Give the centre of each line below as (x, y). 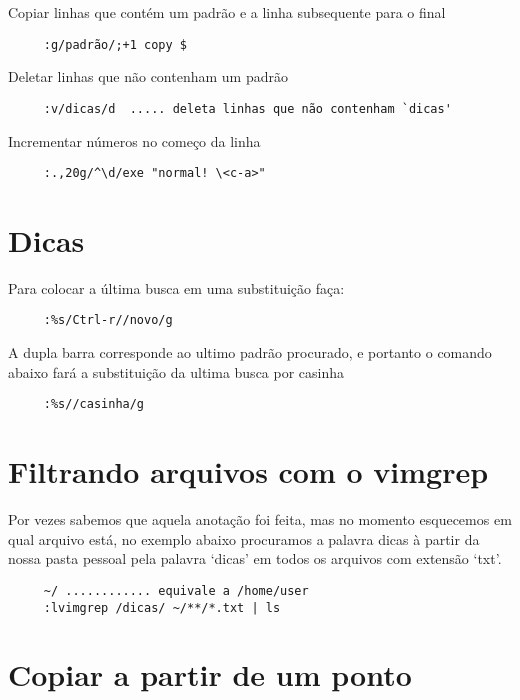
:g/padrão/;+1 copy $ (115, 44)
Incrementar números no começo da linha (134, 140)
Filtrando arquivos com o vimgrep (248, 471)
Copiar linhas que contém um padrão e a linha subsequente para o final (227, 12)
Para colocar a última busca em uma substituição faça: (176, 287)
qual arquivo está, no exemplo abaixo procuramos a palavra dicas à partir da (244, 538)
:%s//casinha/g (94, 404)
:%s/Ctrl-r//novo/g (108, 320)
